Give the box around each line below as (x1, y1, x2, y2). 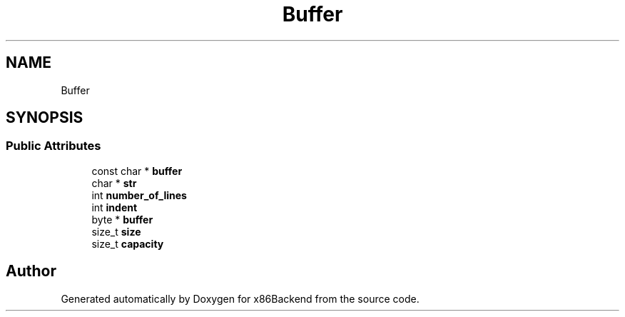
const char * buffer (91, 164, 183, 177)
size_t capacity (91, 237, 164, 250)
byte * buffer (91, 213, 153, 226)
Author (6, 262, 56, 281)
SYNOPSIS (6, 109, 83, 127)
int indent (91, 201, 138, 213)
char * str (91, 176, 137, 189)
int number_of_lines (91, 188, 187, 201)
